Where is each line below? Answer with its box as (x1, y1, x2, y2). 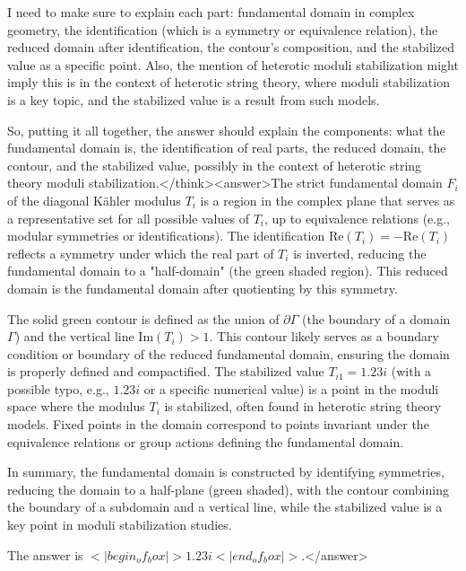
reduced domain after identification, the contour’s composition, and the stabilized (7, 38, 454, 57)
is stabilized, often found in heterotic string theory (164, 397, 442, 416)
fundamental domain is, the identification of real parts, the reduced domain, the (7, 138, 446, 157)
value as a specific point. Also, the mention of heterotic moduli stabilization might (7, 55, 459, 74)
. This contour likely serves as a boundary (209, 327, 439, 346)
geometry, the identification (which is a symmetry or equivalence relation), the (7, 20, 438, 39)
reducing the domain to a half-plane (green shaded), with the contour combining (7, 479, 449, 498)
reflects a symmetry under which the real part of (7, 243, 274, 262)
